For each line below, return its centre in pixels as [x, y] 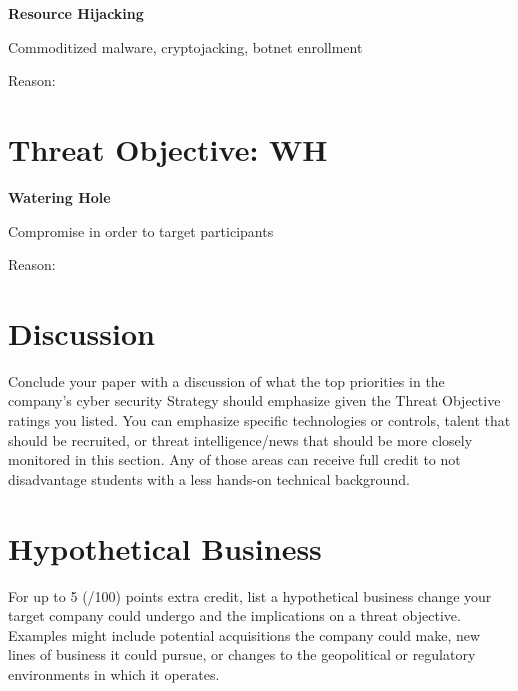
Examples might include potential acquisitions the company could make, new [244, 634]
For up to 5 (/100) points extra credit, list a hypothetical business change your [250, 595]
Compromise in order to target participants [141, 230]
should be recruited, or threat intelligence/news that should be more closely [240, 439]
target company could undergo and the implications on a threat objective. [234, 615]
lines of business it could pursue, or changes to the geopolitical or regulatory [242, 654]
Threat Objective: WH [168, 148]
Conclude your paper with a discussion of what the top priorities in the [226, 380]
